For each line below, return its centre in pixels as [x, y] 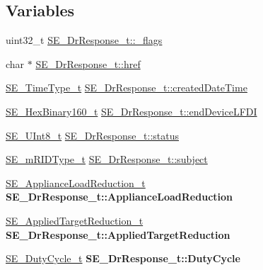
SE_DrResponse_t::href [88, 63]
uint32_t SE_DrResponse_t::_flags [84, 40]
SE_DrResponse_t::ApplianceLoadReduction [119, 197]
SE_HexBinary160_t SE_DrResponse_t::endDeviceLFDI [131, 111]
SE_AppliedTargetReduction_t [75, 220]
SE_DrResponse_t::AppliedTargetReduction [118, 234]
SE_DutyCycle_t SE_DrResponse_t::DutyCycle [123, 258]
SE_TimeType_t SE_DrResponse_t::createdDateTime [127, 88]
